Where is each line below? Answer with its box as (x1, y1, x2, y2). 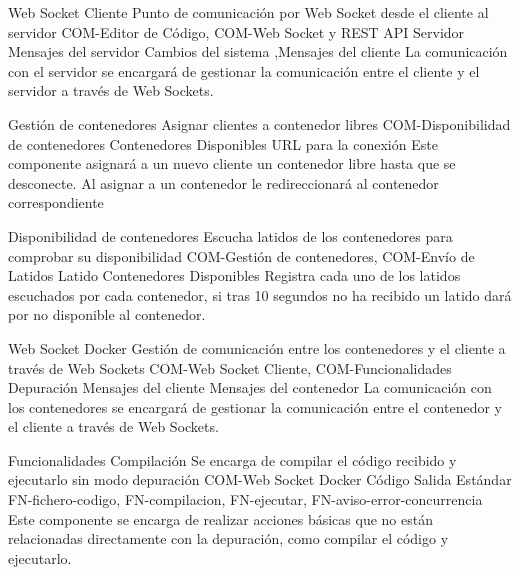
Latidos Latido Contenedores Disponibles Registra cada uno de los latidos (8, 265, 461, 286)
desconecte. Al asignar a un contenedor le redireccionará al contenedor (8, 172, 439, 193)
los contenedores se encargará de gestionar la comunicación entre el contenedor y (8, 396, 502, 417)
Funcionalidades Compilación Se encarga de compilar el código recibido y (8, 449, 457, 470)
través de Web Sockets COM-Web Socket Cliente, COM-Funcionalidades (8, 357, 452, 378)
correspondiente (8, 192, 104, 213)
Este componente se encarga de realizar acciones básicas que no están (8, 508, 433, 529)
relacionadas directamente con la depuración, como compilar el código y (8, 528, 449, 549)
